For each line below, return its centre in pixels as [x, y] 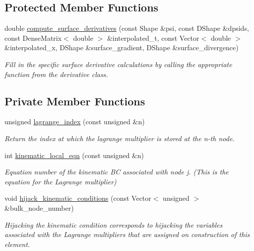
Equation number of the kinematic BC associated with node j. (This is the [117, 172]
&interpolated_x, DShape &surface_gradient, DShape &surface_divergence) [122, 47]
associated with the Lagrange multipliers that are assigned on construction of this [127, 234]
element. [17, 244]
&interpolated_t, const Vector [153, 38]
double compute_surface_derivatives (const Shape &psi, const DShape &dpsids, [127, 28]
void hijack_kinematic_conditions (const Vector [78, 198]
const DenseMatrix [33, 38]
